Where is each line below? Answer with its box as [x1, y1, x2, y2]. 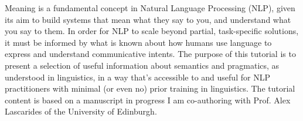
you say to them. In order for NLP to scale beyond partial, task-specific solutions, [5, 25, 299, 37]
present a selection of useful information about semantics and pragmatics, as [5, 59, 280, 71]
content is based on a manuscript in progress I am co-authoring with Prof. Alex [5, 93, 291, 106]
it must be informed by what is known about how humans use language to [5, 36, 272, 48]
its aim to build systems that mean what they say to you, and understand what [5, 13, 291, 25]
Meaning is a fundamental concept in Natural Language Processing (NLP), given [5, 2, 295, 14]
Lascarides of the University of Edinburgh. [5, 105, 157, 117]
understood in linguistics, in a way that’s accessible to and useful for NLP [5, 70, 270, 83]
